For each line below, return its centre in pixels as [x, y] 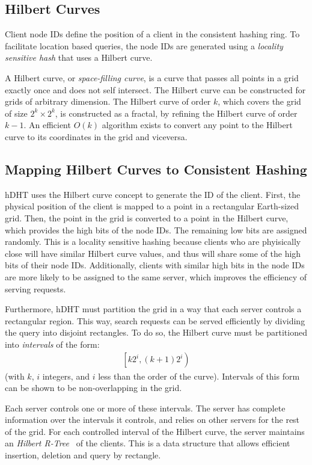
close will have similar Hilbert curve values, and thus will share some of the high [153, 253]
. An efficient [47, 125]
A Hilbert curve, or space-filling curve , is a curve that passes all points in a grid [152, 77]
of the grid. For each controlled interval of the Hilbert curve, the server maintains [155, 431]
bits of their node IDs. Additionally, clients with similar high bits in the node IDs [155, 265]
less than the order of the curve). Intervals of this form [199, 376]
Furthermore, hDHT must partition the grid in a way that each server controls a [153, 309]
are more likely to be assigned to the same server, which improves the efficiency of [156, 276]
